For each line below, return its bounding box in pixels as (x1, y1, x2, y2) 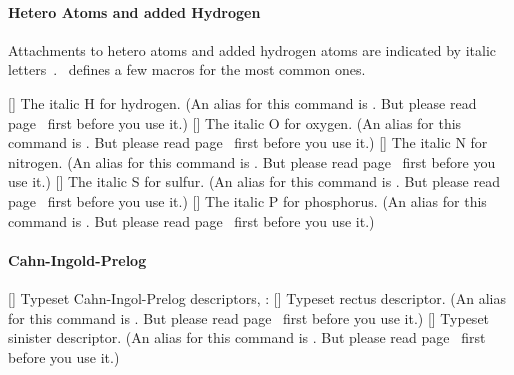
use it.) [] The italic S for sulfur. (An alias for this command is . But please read (8, 171, 500, 192)
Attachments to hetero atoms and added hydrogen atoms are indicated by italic (8, 39, 496, 60)
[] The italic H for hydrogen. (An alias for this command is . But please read (8, 92, 477, 113)
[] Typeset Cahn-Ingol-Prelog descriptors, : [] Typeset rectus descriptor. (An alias (8, 287, 506, 308)
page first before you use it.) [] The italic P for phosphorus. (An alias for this (8, 190, 487, 211)
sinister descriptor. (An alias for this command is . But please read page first (8, 327, 486, 348)
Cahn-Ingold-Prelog (8, 249, 147, 270)
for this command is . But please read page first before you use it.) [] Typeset (8, 307, 490, 328)
